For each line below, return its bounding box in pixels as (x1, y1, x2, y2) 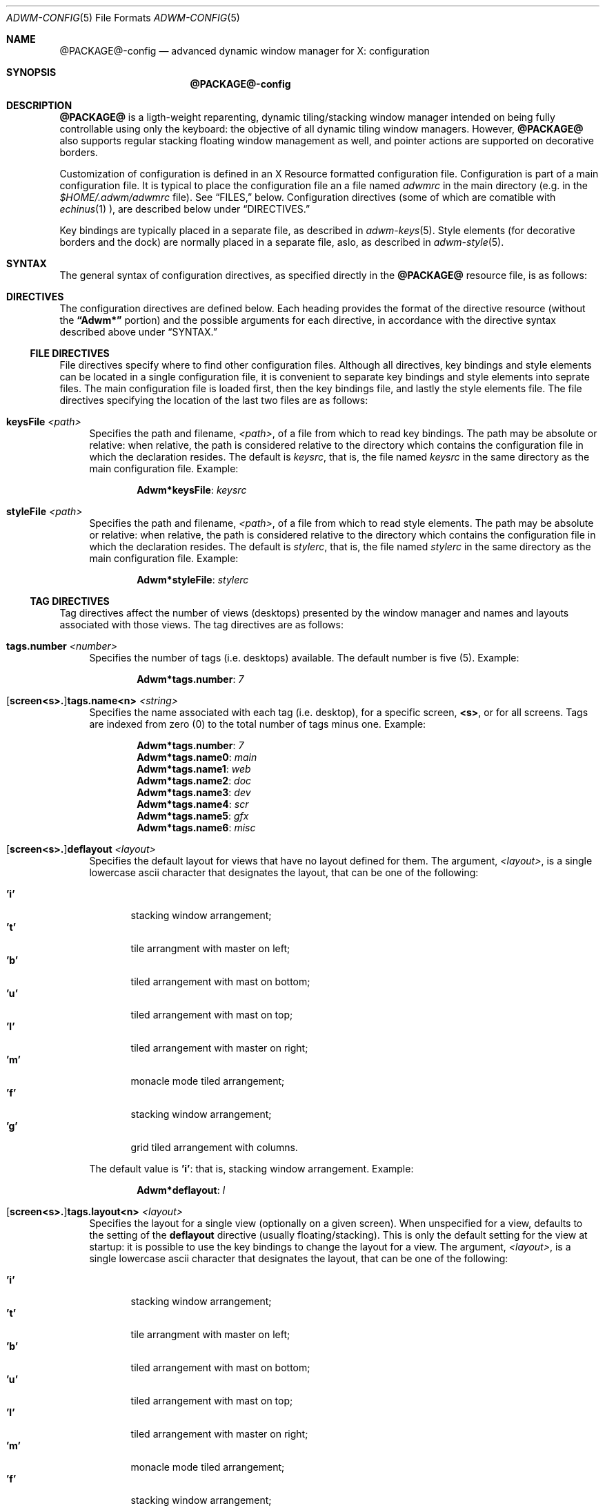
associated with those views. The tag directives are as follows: (59, 619, 344, 630)
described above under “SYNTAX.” (59, 326, 217, 338)
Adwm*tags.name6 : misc (137, 822, 256, 833)
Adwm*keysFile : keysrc (137, 484, 247, 496)
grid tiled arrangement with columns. (130, 1141, 298, 1153)
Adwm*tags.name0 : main (137, 751, 257, 763)
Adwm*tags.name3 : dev (137, 786, 251, 798)
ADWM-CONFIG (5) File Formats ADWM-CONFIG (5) (6, 12, 240, 23)
